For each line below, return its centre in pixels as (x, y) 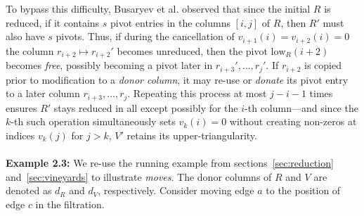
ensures (21, 107)
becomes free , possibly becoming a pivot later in (109, 65)
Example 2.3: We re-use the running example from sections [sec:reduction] (170, 162)
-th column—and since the (301, 107)
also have (25, 36)
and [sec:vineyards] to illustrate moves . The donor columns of (139, 176)
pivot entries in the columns (170, 22)
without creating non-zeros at (293, 121)
